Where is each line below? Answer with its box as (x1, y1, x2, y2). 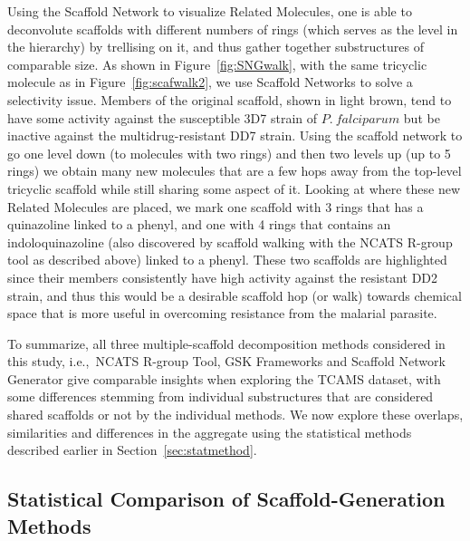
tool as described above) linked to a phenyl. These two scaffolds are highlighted (7, 250, 447, 269)
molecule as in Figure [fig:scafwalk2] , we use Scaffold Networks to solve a (7, 72, 413, 92)
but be (403, 108, 440, 127)
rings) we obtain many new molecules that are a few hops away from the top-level (7, 161, 462, 180)
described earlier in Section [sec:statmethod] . (7, 440, 257, 459)
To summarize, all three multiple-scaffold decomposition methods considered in (7, 333, 446, 353)
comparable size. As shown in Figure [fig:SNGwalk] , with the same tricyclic (7, 54, 427, 73)
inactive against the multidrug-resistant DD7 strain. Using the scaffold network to (7, 126, 463, 145)
